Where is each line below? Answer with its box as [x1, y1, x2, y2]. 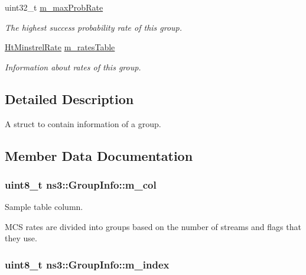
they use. [5, 232, 37, 244]
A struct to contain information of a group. [5, 117, 161, 130]
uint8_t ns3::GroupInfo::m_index [5, 257, 170, 271]
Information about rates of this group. [5, 60, 141, 73]
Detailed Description [5, 89, 134, 108]
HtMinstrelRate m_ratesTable [5, 41, 115, 53]
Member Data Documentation [5, 146, 193, 164]
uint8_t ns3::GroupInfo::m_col [5, 177, 157, 192]
